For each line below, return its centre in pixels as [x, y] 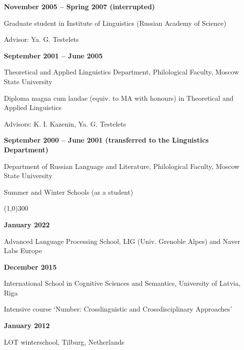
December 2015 [30, 267]
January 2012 [27, 325]
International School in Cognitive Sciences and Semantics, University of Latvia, [122, 283]
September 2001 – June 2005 [53, 55]
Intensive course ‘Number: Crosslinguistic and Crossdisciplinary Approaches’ [118, 309]
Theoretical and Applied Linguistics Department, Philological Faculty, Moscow [122, 72]
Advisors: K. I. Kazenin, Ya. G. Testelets [65, 123]
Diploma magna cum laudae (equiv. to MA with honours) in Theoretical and [119, 98]
